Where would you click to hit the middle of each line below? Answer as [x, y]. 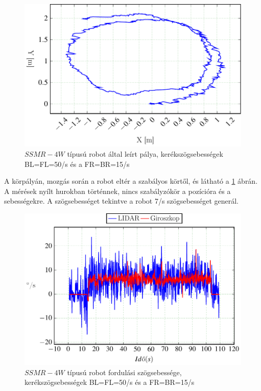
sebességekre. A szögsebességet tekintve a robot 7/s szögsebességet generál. [122, 201]
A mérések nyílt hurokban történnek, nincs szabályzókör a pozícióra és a [117, 191]
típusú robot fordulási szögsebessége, [124, 372]
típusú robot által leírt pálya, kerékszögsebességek [145, 154]
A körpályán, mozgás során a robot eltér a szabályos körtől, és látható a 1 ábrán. [131, 181]
